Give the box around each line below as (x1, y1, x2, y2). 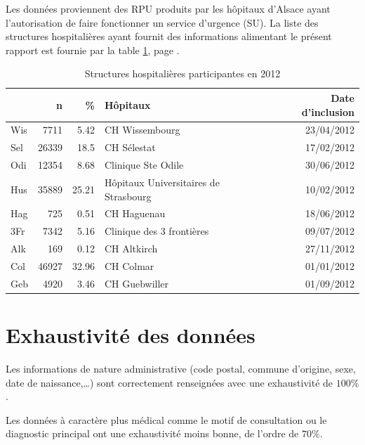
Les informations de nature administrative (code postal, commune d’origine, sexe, (6, 361, 356, 375)
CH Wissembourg (104, 122, 180, 137)
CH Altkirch (104, 241, 158, 256)
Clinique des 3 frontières (104, 224, 209, 238)
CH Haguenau (104, 206, 166, 221)
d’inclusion (301, 104, 354, 119)
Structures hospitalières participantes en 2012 (84, 66, 281, 81)
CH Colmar (104, 258, 154, 273)
